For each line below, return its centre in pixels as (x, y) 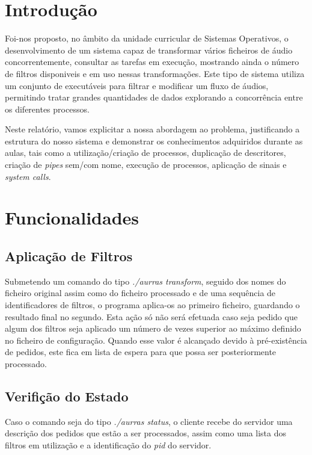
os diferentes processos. (47, 109)
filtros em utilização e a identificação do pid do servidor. (108, 444)
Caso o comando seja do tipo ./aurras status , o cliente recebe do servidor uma (149, 421)
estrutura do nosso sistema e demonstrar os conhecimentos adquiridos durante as (154, 141)
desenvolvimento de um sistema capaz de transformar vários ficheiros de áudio (149, 50)
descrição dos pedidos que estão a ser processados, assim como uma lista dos (146, 433)
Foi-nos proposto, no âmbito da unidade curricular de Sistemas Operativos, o (147, 38)
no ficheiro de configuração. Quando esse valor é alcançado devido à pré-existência (156, 340)
